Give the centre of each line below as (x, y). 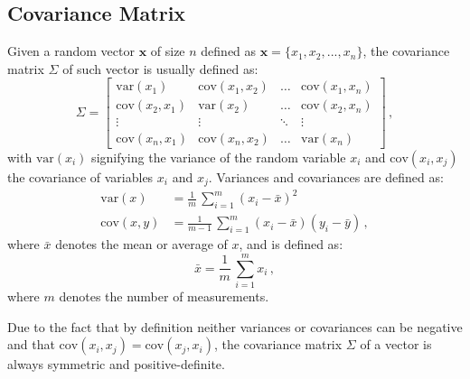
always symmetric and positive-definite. (116, 364)
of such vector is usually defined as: (160, 68)
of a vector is (396, 344)
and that (31, 344)
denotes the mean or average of (141, 244)
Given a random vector (71, 51)
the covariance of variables (80, 176)
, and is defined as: (291, 244)
